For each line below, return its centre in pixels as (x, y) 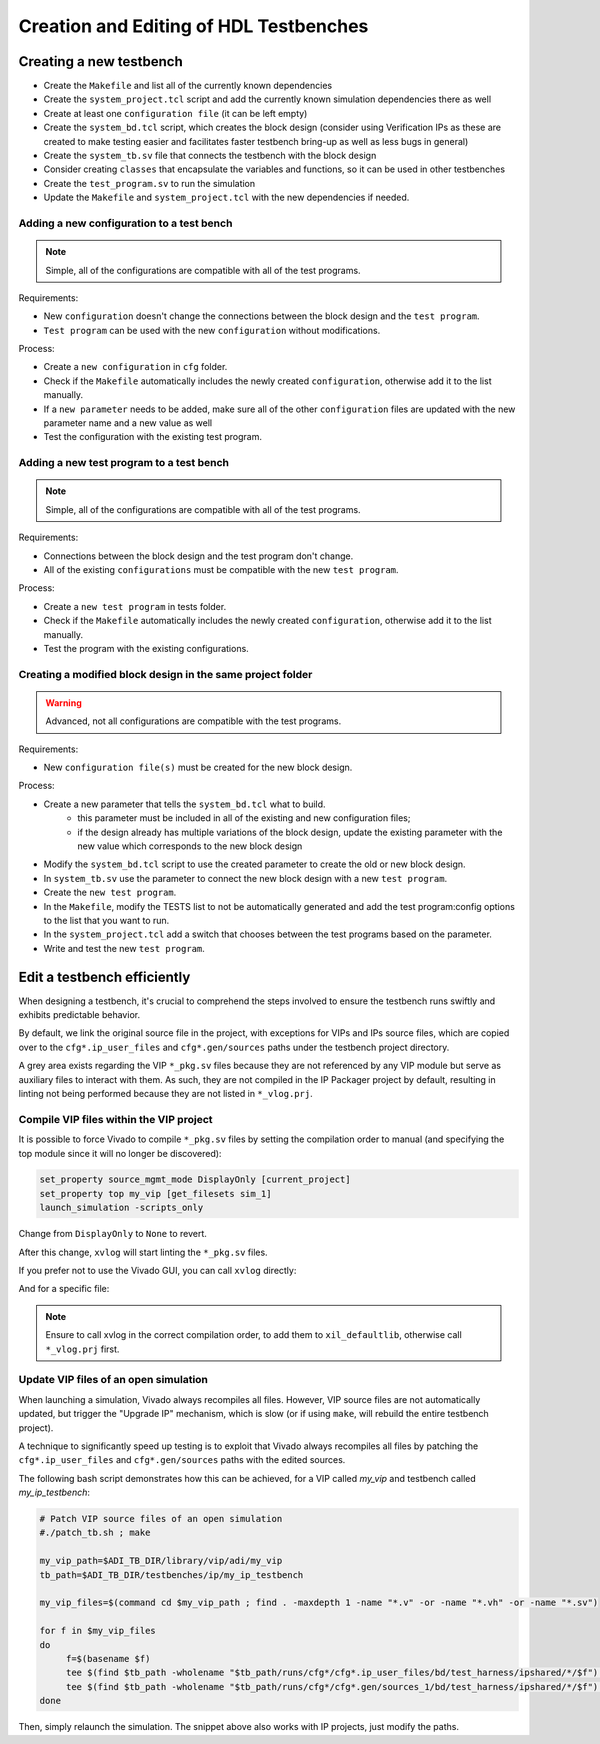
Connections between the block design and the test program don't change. (198, 556)
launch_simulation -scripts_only (121, 1208)
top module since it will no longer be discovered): (120, 1153)
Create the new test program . (110, 892)
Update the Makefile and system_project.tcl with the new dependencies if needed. (226, 197)
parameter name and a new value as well (128, 423)
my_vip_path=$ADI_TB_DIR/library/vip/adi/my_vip (161, 1561)
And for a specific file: (64, 1289)
